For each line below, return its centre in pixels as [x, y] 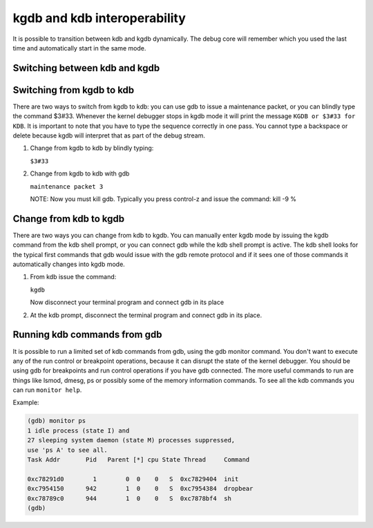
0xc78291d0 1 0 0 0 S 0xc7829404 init [133, 479]
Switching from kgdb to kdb [74, 90]
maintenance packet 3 [67, 186]
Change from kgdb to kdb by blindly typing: [92, 148]
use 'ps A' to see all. [68, 450]
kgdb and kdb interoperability [99, 18]
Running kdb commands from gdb [87, 335]
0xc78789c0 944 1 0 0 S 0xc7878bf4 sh [129, 498]
